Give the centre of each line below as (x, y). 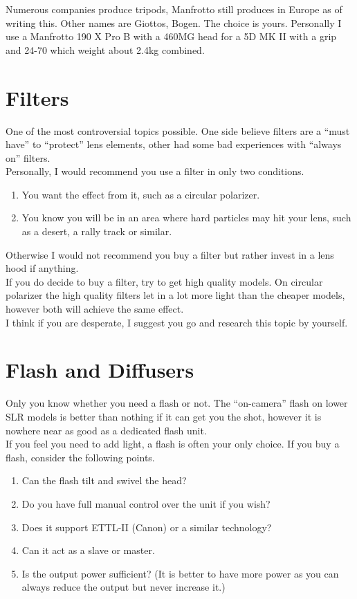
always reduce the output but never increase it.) (123, 587)
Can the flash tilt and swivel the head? (104, 480)
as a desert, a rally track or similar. (97, 231)
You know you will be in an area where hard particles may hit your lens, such (186, 218)
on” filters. (28, 157)
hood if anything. (42, 268)
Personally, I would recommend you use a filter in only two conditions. (155, 171)
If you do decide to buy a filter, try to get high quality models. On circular (164, 281)
